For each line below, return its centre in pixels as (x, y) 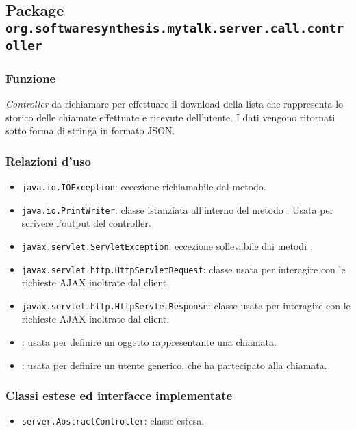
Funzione (31, 78)
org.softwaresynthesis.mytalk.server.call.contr (175, 28)
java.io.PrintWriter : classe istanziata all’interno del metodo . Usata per (178, 209)
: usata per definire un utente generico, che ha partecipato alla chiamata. (174, 365)
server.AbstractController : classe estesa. (113, 421)
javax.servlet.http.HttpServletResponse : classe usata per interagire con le (186, 305)
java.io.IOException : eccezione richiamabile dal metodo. (144, 186)
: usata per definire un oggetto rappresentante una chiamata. (149, 342)
